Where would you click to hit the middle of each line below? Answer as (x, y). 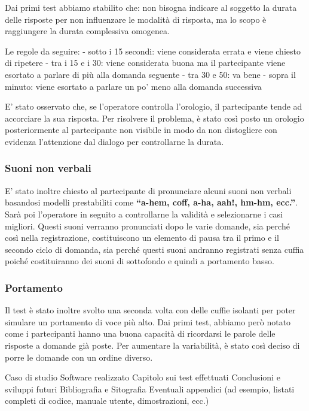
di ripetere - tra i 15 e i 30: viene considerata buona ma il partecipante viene (145, 63)
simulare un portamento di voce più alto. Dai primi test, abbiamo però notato (148, 321)
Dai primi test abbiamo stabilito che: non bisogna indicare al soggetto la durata (151, 7)
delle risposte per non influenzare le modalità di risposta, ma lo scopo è (136, 19)
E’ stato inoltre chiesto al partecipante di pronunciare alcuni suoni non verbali (148, 190)
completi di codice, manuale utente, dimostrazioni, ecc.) (107, 401)
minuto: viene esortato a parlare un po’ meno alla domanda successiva (133, 86)
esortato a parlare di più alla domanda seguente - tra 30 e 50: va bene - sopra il (150, 74)
